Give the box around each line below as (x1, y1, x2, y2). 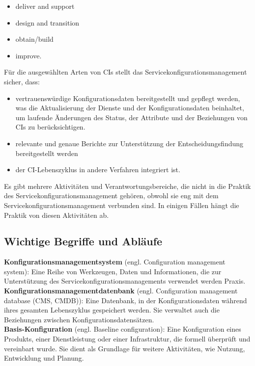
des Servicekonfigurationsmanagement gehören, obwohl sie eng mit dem (4, 190, 219, 201)
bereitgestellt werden (15, 148, 78, 158)
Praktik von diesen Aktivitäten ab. (4, 209, 109, 220)
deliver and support (15, 1, 75, 11)
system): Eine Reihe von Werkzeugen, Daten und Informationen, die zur (4, 266, 222, 276)
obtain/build (15, 34, 54, 44)
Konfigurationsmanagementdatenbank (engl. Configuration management (4, 286, 238, 296)
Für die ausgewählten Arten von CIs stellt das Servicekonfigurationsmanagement (4, 67, 247, 77)
